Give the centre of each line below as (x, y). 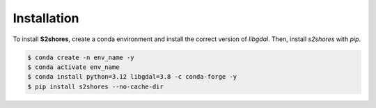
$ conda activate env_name (73, 67)
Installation (46, 18)
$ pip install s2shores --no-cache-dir (95, 86)
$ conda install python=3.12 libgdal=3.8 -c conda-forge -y (132, 77)
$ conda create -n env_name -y (81, 57)
